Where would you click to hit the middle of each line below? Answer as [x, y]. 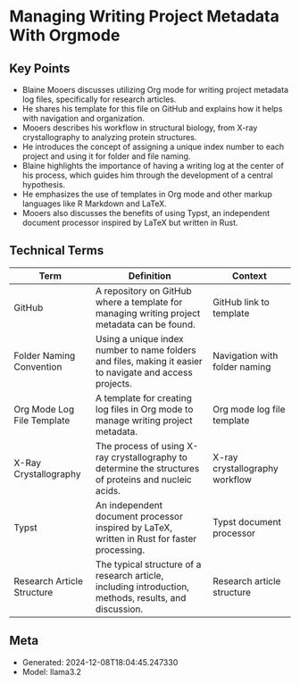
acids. [108, 490]
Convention [38, 366]
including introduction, [142, 587]
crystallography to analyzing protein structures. [109, 137]
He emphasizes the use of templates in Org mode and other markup [147, 194]
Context [250, 276]
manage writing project [144, 420]
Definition [150, 276]
